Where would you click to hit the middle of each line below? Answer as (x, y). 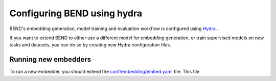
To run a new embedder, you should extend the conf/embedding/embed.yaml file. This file (105, 72)
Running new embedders (50, 59)
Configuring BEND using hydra (76, 13)
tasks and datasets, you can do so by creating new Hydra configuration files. (90, 45)
